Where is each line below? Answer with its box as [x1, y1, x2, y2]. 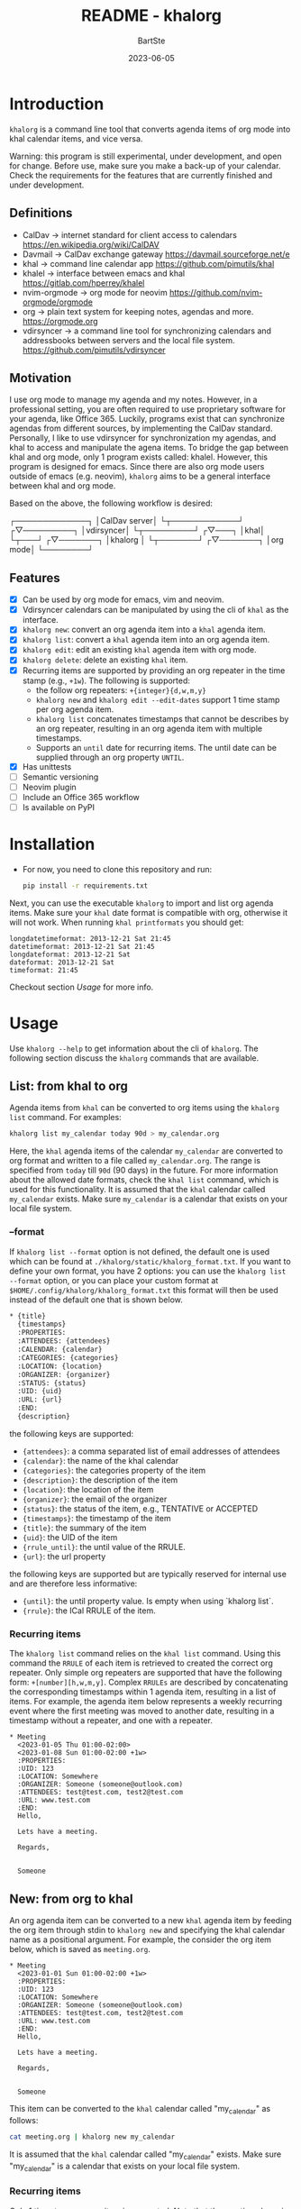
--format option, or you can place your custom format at [9, 1274, 219, 1285]
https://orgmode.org [22, 315, 98, 326]
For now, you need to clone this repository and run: [22, 863, 213, 874]
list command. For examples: [9, 1112, 122, 1123]
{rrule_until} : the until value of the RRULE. [22, 1541, 187, 1552]
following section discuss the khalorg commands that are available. [9, 1052, 260, 1063]
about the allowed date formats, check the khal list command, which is [9, 1174, 279, 1185]
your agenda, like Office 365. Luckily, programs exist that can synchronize [9, 414, 286, 424]
